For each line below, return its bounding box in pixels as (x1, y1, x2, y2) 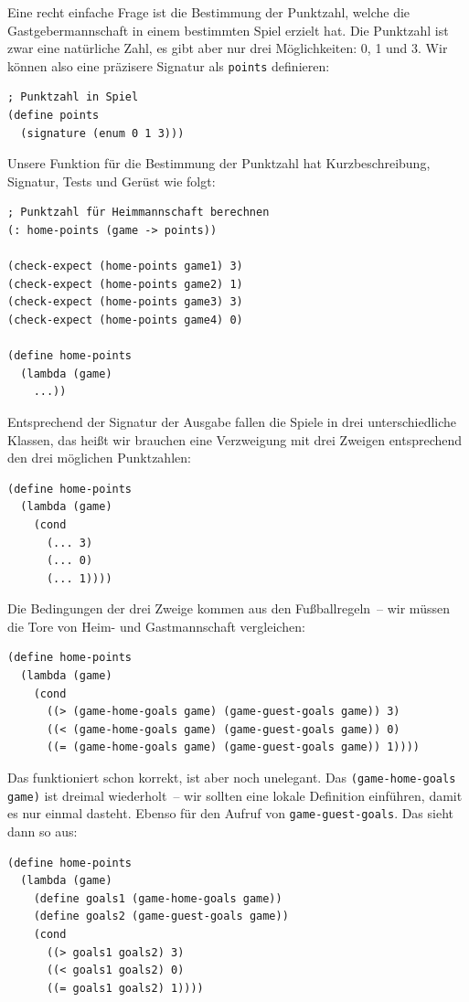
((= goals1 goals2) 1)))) (46, 981, 204, 995)
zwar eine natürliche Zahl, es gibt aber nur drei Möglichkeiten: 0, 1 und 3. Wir (7, 38, 448, 58)
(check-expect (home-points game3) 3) (7, 295, 243, 309)
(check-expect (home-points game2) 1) (7, 277, 243, 291)
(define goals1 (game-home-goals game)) (33, 891, 282, 905)
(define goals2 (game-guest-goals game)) (33, 910, 289, 923)
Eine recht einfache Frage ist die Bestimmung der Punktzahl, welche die (7, 3, 410, 21)
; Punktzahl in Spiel (7, 91, 139, 104)
